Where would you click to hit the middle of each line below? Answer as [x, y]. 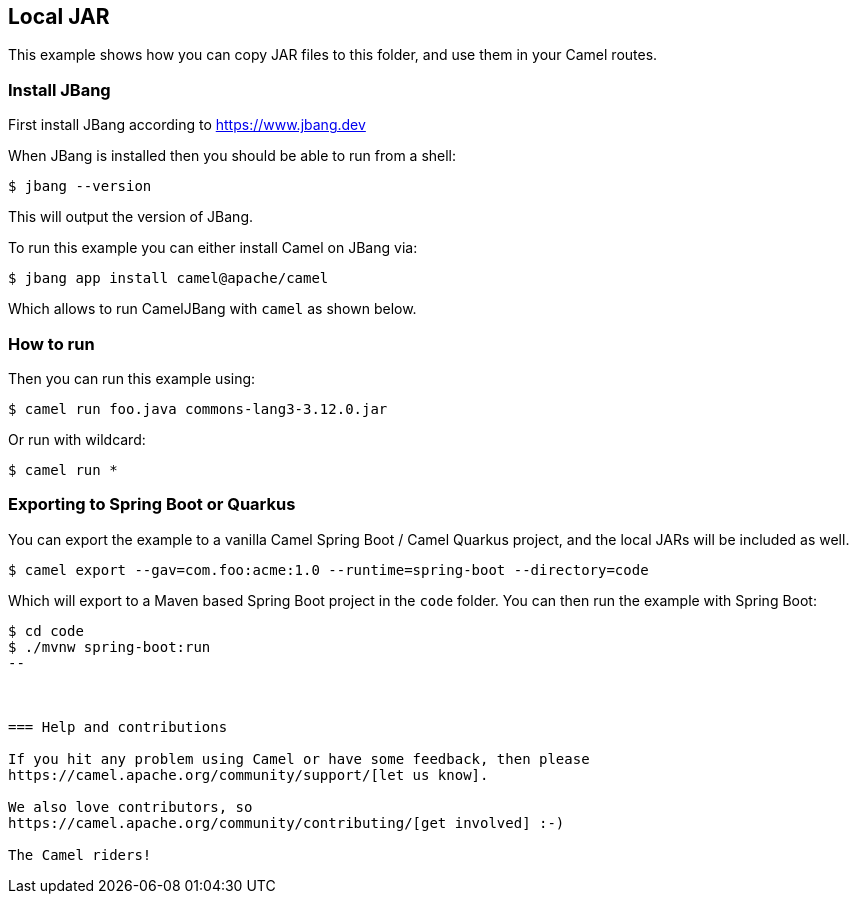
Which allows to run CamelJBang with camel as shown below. [212, 309]
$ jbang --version [80, 186]
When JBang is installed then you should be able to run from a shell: [232, 156]
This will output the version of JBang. [131, 217]
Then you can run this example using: [132, 378]
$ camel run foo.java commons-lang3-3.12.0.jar [198, 408]
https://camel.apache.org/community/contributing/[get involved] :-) [286, 822]
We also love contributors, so [130, 806]
